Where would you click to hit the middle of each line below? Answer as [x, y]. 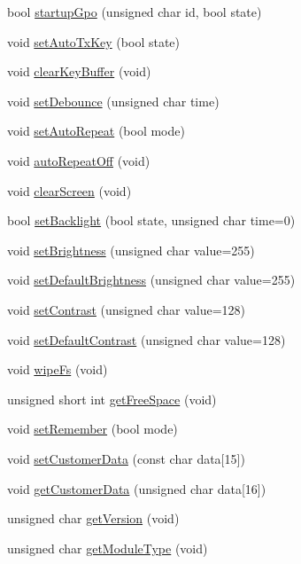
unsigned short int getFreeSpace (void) [112, 399]
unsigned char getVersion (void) [93, 518]
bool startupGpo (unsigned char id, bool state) [135, 12]
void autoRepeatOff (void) [79, 160]
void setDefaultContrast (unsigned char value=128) [147, 339]
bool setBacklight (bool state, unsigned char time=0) [151, 220]
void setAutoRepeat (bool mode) [96, 131]
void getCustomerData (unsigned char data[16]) [137, 488]
